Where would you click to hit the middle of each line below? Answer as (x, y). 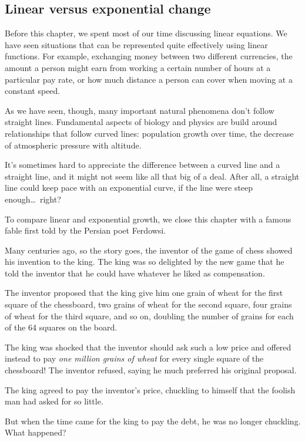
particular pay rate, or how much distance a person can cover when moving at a (149, 79)
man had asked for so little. (54, 401)
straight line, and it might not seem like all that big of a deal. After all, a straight (152, 176)
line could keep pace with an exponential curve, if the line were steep (129, 188)
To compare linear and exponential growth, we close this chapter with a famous (148, 219)
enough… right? (33, 199)
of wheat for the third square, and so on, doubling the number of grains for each (149, 316)
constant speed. (33, 91)
